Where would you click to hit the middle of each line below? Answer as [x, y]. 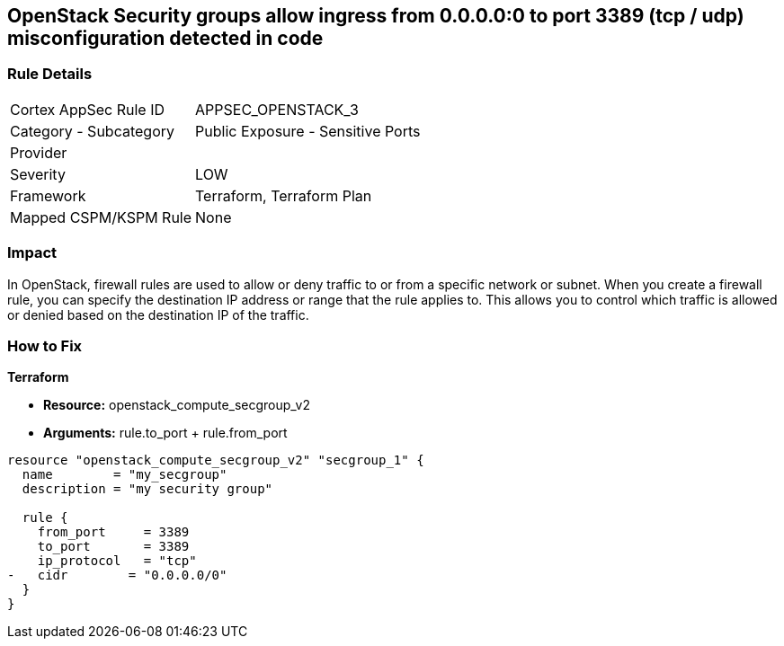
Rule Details [50, 74]
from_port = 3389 [113, 532]
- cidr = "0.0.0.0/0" [117, 575]
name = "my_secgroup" [125, 475]
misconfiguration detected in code [165, 38]
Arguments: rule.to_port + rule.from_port [165, 433]
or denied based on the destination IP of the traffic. [158, 314]
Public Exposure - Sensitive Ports [308, 131]
